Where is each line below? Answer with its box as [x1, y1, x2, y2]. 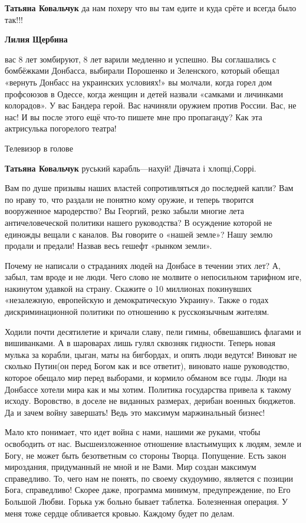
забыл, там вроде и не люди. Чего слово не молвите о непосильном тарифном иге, [5, 271, 302, 283]
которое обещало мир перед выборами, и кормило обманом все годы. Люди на [5, 371, 287, 384]
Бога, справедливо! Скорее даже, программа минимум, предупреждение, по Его [5, 483, 291, 496]
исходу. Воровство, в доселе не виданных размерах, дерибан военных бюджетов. [5, 394, 296, 407]
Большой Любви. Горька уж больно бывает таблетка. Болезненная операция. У [5, 495, 288, 507]
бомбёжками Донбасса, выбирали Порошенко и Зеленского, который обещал [5, 64, 279, 77]
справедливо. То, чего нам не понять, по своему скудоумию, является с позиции [5, 472, 294, 484]
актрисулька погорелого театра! [5, 122, 117, 134]
